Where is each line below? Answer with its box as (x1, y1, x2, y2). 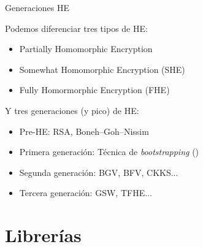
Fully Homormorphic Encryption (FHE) (19, 83, 170, 96)
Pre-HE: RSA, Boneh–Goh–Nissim (19, 124, 149, 137)
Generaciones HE (5, 1, 70, 13)
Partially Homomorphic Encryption (19, 42, 153, 55)
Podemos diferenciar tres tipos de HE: (5, 21, 148, 34)
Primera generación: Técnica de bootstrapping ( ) (19, 145, 199, 158)
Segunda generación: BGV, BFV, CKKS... (19, 165, 178, 178)
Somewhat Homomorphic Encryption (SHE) (19, 63, 185, 75)
